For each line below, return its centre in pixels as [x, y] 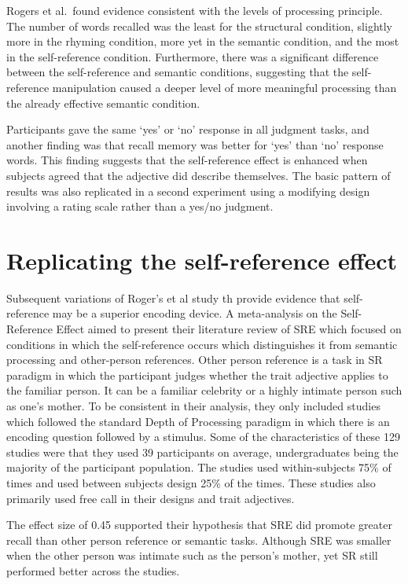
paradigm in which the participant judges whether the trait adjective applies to [197, 375]
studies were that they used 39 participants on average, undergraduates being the [202, 452]
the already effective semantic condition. [103, 103]
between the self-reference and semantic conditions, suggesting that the [178, 72]
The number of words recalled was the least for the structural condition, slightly [200, 26]
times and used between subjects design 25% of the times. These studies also [191, 482]
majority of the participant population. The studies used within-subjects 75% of [199, 467]
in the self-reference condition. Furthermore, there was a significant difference [193, 56]
